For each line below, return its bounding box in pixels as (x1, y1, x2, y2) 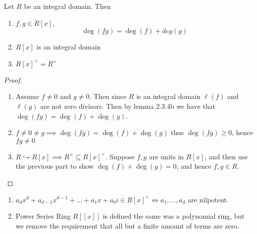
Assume (15, 91, 39, 101)
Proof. (4, 74, 22, 85)
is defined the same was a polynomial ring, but (103, 211, 245, 221)
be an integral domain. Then (24, 1, 111, 11)
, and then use (205, 151, 248, 161)
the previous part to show (15, 161, 94, 171)
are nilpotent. (188, 194, 229, 204)
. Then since (89, 91, 127, 101)
